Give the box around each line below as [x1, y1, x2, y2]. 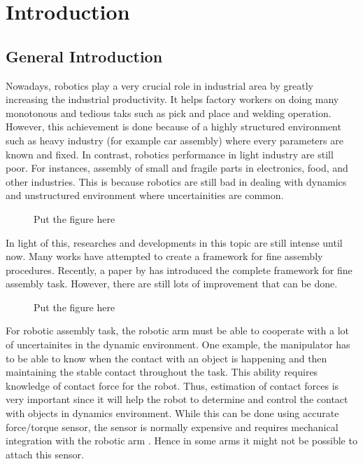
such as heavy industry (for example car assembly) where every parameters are [6, 132, 343, 147]
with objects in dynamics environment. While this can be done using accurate [6, 406, 339, 421]
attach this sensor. [6, 446, 84, 461]
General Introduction [6, 45, 163, 67]
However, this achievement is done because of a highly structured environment [6, 119, 341, 134]
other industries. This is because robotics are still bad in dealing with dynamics [6, 174, 347, 189]
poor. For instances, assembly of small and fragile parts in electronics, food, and [6, 161, 348, 175]
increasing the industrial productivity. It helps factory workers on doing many [6, 92, 339, 107]
